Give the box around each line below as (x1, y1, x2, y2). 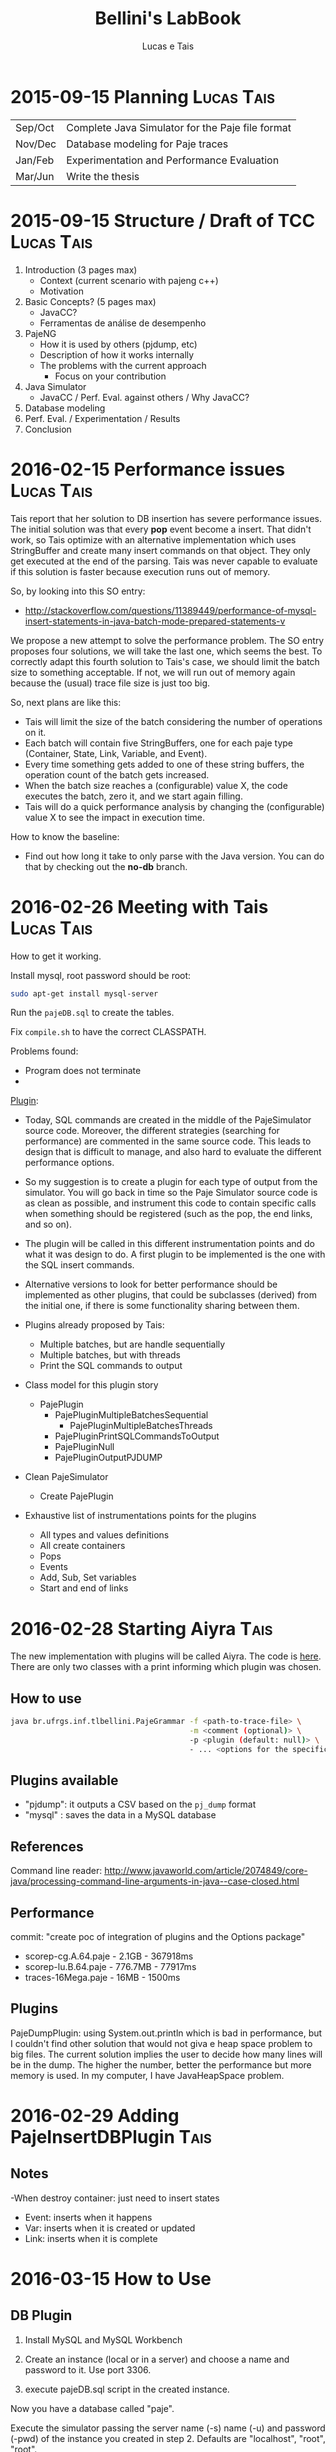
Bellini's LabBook (94, 7, 242, 30)
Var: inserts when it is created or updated (24, 2222, 196, 2234)
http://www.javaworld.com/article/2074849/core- (104, 1865, 308, 1877)
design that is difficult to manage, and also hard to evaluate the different (24, 1146, 322, 1158)
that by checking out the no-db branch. (24, 860, 188, 872)
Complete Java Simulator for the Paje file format (66, 120, 292, 134)
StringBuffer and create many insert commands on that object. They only (10, 544, 311, 556)
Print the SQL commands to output (39, 1360, 183, 1372)
